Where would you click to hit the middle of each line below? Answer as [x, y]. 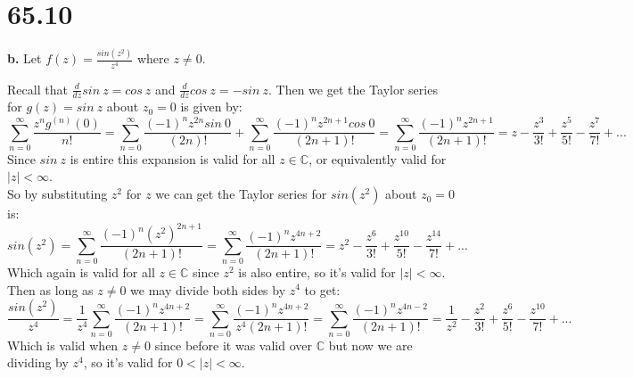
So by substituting [58, 194]
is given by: [211, 107]
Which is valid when [63, 345]
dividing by [38, 362]
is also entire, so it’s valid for [317, 271]
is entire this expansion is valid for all [173, 158]
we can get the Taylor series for [241, 194]
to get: [322, 289]
